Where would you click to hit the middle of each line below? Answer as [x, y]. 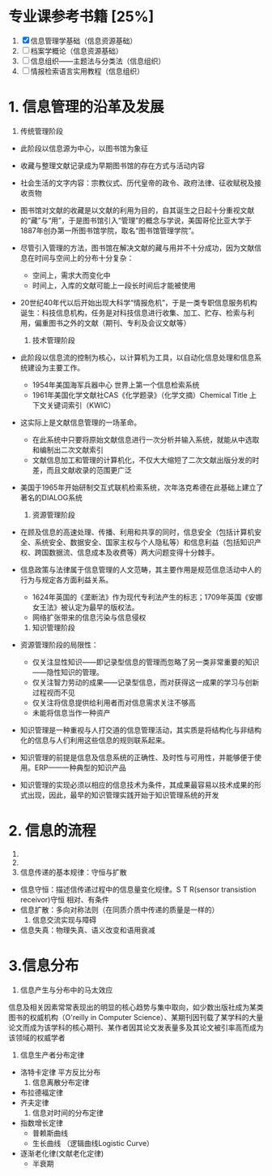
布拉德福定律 [41, 1092]
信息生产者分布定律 [52, 1055]
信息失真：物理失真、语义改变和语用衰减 [87, 930]
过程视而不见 [53, 692]
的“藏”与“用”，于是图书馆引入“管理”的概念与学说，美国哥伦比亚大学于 [136, 220]
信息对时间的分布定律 [68, 1113]
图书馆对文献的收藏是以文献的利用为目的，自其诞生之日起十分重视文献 [137, 210]
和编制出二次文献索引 [68, 450]
